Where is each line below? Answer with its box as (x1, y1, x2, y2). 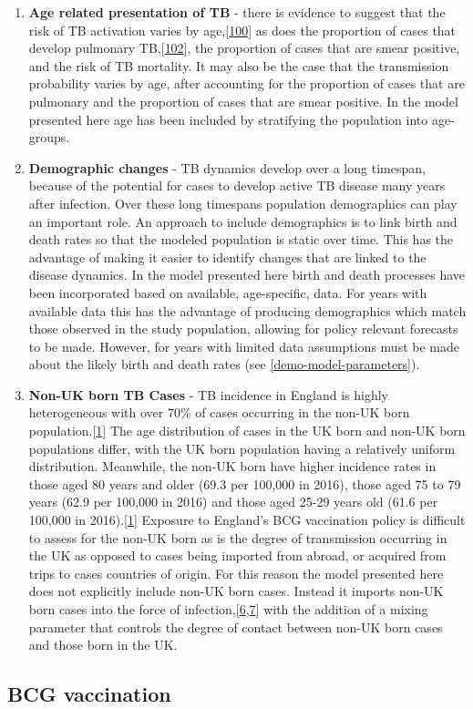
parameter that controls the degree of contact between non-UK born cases (28, 617, 443, 636)
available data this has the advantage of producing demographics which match (28, 301, 467, 320)
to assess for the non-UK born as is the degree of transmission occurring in (28, 528, 447, 547)
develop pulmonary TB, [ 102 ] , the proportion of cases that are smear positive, (28, 38, 460, 57)
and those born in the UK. (28, 635, 178, 654)
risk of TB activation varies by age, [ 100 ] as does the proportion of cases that (28, 20, 457, 39)
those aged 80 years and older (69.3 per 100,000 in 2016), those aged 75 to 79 (28, 474, 461, 493)
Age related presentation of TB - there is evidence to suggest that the (28, 3, 446, 21)
